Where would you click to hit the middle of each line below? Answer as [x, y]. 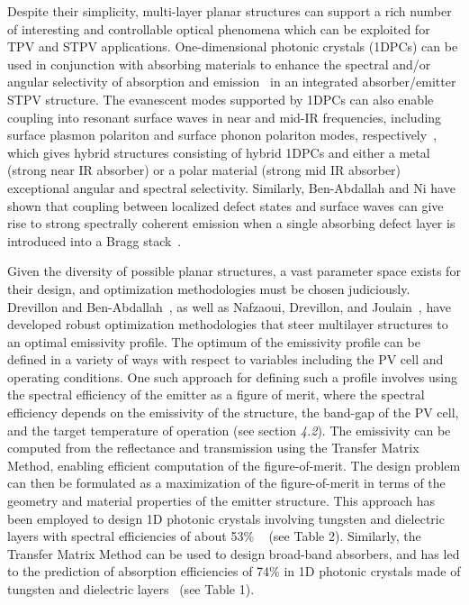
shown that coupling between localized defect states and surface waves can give [225, 205]
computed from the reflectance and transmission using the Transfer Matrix [213, 448]
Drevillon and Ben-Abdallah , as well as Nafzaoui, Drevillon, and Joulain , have [230, 306]
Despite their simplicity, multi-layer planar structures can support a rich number [230, 11]
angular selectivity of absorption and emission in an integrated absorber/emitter [232, 82]
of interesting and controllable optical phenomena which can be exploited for [219, 28]
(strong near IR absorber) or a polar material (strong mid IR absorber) [204, 170]
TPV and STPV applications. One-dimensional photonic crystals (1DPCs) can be [233, 46]
